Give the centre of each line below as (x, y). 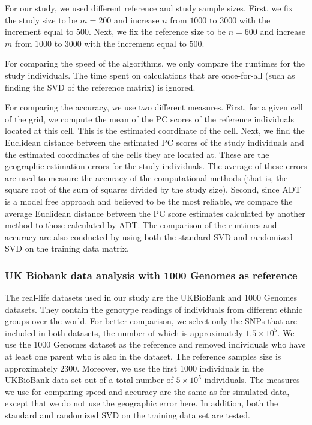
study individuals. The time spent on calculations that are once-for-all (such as (150, 75)
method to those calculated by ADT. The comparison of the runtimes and (141, 225)
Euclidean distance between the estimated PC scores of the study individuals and (154, 142)
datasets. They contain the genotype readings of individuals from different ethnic (154, 309)
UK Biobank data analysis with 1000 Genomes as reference (151, 275)
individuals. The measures (252, 380)
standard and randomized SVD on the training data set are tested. (127, 415)
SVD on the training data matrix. (67, 248)
